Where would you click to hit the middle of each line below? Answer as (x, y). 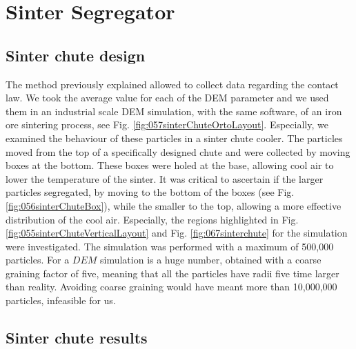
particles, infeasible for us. (61, 300)
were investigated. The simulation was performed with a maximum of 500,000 (170, 246)
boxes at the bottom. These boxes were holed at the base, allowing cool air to (170, 165)
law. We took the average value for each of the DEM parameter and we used (167, 98)
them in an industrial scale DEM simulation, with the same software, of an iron (174, 111)
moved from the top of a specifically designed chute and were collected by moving (178, 151)
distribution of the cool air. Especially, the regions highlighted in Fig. (152, 219)
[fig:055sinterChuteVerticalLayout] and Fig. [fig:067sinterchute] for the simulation (177, 233)
